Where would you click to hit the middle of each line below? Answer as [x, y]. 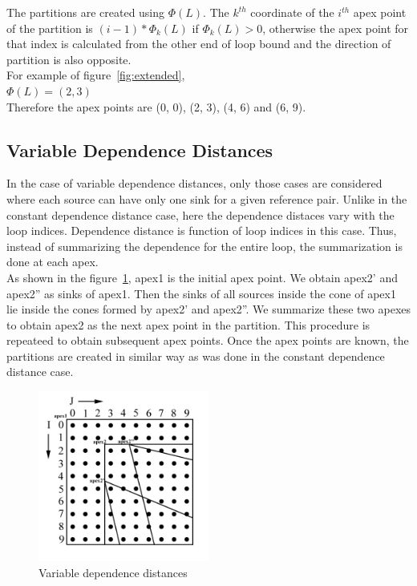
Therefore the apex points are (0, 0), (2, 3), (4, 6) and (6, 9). [156, 106]
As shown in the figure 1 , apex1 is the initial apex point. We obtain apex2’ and [202, 277]
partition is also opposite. [69, 59]
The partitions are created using [86, 12]
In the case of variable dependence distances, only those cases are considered [194, 183]
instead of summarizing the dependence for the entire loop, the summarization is [204, 246]
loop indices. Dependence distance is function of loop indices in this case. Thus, [202, 230]
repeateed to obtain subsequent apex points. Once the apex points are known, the [208, 340]
